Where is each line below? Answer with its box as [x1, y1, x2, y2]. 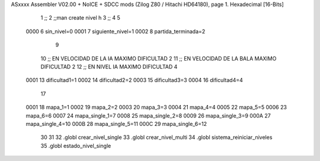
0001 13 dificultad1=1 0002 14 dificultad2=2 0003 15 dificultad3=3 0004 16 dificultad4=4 [25, 77, 243, 84]
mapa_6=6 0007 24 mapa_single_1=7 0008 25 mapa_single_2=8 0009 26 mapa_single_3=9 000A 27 [25, 112, 271, 119]
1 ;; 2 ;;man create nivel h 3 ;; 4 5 [40, 14, 121, 21]
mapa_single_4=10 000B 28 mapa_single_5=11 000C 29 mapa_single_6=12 [25, 120, 207, 127]
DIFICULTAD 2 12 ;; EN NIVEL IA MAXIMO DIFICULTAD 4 [40, 63, 178, 70]
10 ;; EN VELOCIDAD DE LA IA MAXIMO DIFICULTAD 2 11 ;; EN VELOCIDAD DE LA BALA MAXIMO [40, 55, 277, 62]
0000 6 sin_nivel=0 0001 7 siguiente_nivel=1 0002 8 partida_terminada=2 [25, 27, 206, 35]
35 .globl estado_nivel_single [40, 142, 111, 149]
